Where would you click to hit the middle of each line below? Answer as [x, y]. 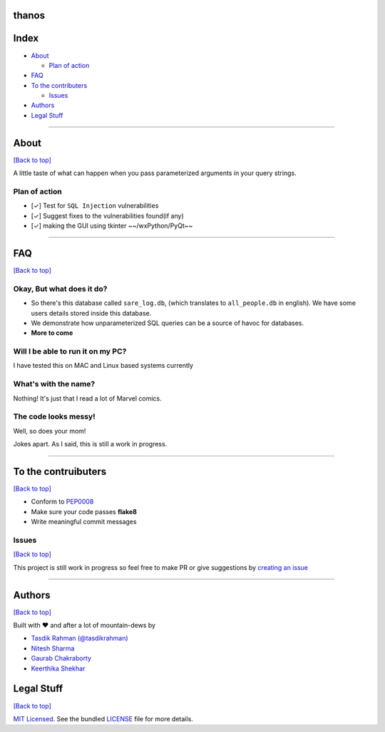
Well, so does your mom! [50, 431]
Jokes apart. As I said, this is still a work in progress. [90, 444]
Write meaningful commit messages [84, 522]
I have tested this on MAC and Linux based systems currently [103, 366]
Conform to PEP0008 [62, 502]
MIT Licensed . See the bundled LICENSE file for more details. [103, 718]
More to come [52, 333]
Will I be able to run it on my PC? [70, 351]
